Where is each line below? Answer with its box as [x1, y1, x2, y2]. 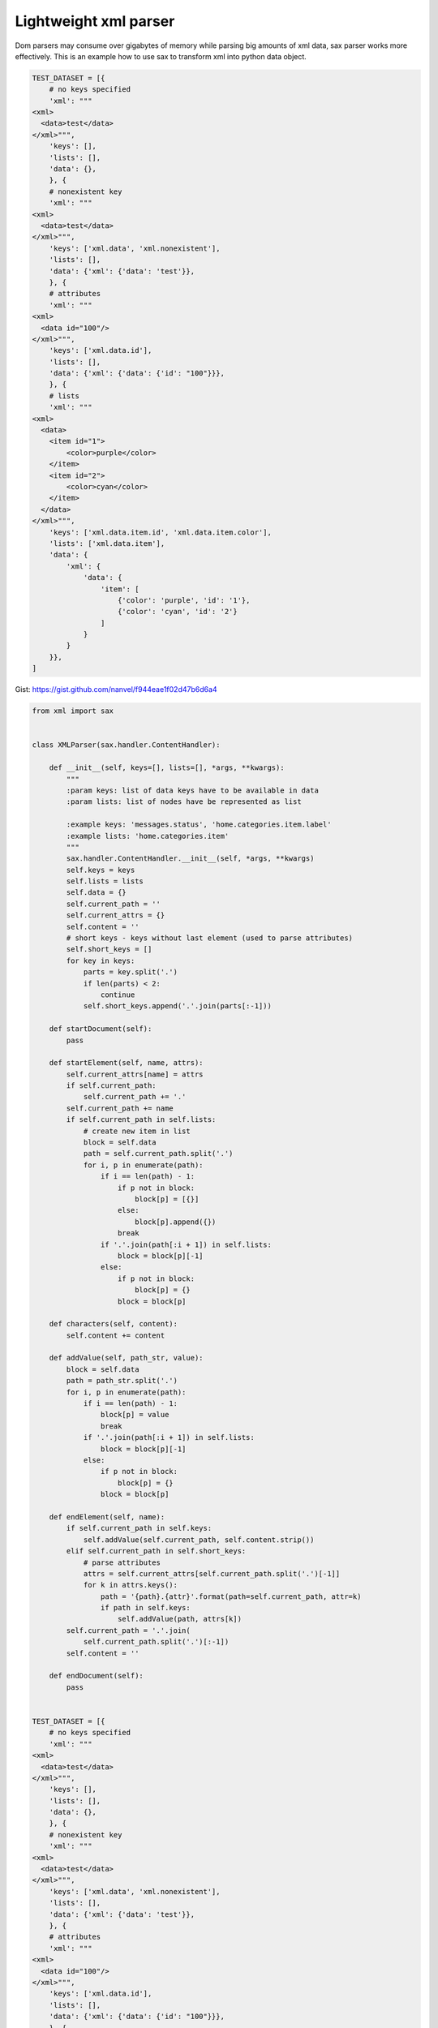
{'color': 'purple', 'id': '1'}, [118, 595, 251, 604]
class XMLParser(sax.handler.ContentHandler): [32, 741, 221, 750]
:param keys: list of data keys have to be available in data [66, 785, 320, 795]
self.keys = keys [66, 865, 135, 874]
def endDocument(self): [49, 1671, 144, 1681]
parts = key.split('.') [83, 968, 178, 977]
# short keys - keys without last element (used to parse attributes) [66, 934, 353, 943]
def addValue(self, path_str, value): [49, 1353, 204, 1363]
